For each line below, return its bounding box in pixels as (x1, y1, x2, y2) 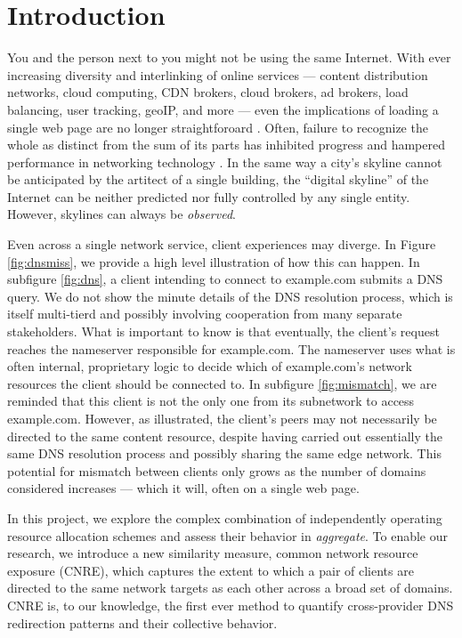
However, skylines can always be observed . (7, 205, 236, 223)
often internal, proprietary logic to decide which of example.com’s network (7, 357, 412, 376)
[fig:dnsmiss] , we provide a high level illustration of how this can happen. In (7, 252, 420, 271)
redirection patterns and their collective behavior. (7, 613, 278, 632)
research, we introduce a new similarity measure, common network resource (7, 544, 418, 562)
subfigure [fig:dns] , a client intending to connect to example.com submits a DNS (7, 270, 443, 288)
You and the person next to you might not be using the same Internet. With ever (7, 48, 451, 67)
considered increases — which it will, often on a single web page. (7, 479, 360, 497)
